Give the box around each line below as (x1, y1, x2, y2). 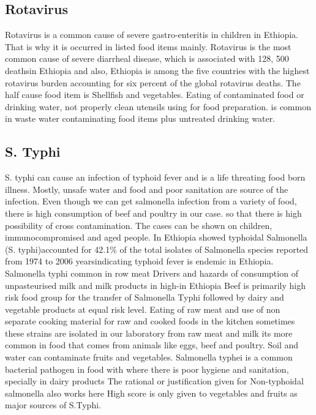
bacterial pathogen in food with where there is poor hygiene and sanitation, (5, 362, 289, 375)
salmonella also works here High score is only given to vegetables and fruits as (5, 386, 298, 399)
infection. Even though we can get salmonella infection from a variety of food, (5, 195, 297, 207)
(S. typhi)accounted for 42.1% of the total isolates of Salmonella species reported (5, 242, 309, 255)
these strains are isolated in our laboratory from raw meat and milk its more (5, 326, 293, 339)
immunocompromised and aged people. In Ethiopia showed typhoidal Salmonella (5, 231, 307, 244)
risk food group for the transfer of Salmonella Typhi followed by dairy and (5, 291, 284, 304)
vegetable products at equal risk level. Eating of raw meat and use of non (5, 302, 280, 315)
